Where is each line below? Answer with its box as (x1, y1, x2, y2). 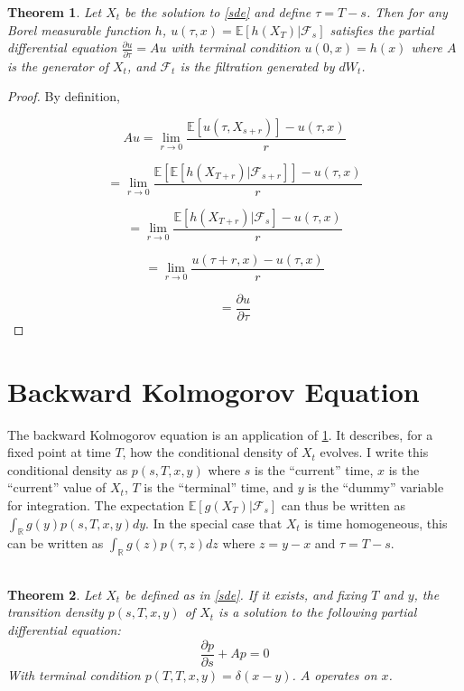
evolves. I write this (320, 443, 429, 462)
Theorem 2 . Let (7, 584, 102, 603)
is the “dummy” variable (308, 478, 444, 497)
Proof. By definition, (7, 87, 120, 106)
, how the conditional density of (122, 443, 298, 462)
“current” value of (7, 478, 107, 497)
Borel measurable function (7, 20, 151, 39)
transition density (7, 602, 104, 621)
